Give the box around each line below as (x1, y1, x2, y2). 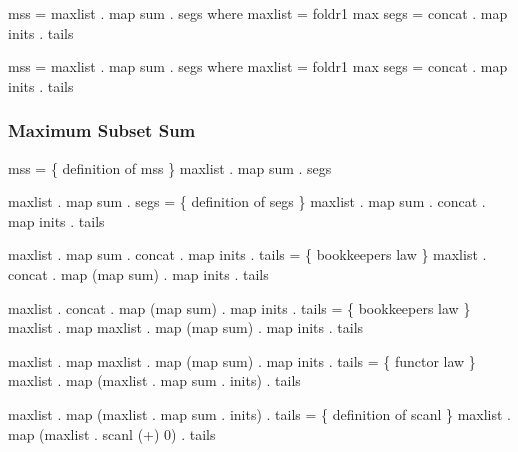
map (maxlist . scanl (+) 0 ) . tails (8, 423, 216, 444)
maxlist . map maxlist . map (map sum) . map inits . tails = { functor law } (8, 350, 476, 371)
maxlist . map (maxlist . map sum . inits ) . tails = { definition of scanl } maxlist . (8, 403, 511, 424)
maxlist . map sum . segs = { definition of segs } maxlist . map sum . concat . (8, 191, 486, 212)
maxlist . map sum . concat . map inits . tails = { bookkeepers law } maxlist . (8, 244, 487, 265)
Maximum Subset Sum (8, 118, 196, 143)
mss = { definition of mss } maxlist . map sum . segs (8, 157, 332, 178)
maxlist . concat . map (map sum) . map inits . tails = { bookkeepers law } (8, 297, 471, 318)
